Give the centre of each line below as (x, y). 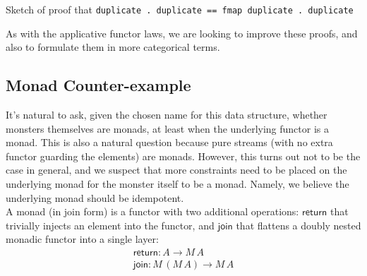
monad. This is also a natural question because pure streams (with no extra (169, 142)
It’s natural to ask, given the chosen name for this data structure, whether (167, 115)
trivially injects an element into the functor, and (110, 225)
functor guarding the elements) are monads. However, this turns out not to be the (183, 156)
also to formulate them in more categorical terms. (113, 47)
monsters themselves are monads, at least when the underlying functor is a (167, 128)
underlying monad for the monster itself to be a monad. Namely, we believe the (178, 184)
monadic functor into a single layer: (82, 239)
